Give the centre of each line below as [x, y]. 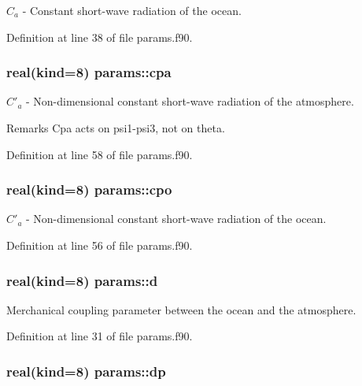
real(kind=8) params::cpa [89, 72]
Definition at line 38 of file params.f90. [100, 37]
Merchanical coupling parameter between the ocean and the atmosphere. [181, 309]
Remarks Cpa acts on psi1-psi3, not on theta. [116, 128]
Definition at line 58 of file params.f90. [100, 154]
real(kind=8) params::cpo [89, 189]
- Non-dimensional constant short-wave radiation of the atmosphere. [190, 101]
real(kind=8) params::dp [86, 371]
